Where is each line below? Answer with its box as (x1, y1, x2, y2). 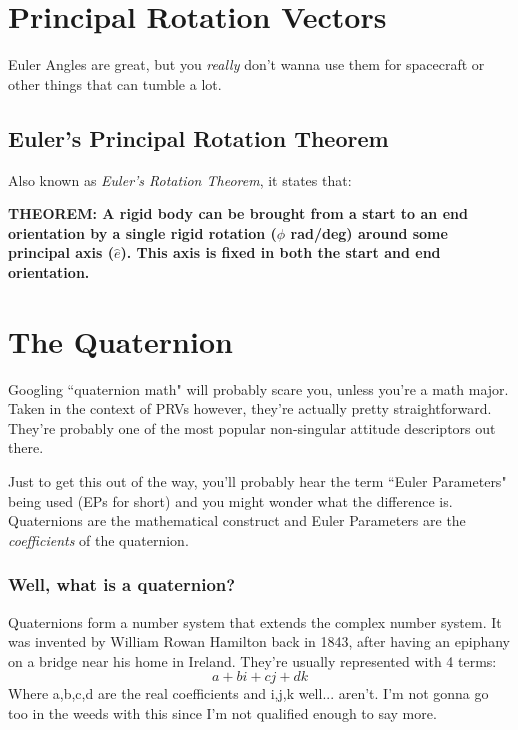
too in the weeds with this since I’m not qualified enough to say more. (8, 702, 437, 723)
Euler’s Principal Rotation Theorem (8, 122, 389, 153)
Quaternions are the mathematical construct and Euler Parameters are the (8, 510, 466, 531)
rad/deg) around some (290, 222, 448, 243)
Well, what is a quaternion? (8, 572, 236, 597)
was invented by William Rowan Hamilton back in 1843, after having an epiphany (8, 631, 510, 652)
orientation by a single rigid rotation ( (8, 222, 277, 243)
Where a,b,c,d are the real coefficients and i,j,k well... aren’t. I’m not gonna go (8, 683, 489, 704)
